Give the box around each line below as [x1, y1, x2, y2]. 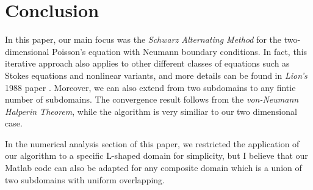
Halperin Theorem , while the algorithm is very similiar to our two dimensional [5, 104, 297, 117]
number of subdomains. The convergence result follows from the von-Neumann [5, 93, 299, 106]
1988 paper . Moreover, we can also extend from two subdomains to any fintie [5, 81, 296, 93]
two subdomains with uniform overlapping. [5, 173, 165, 186]
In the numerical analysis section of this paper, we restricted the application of [5, 137, 300, 150]
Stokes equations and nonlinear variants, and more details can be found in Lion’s [5, 68, 308, 81]
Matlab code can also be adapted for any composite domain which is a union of [5, 161, 302, 174]
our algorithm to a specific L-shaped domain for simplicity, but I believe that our [5, 149, 308, 162]
